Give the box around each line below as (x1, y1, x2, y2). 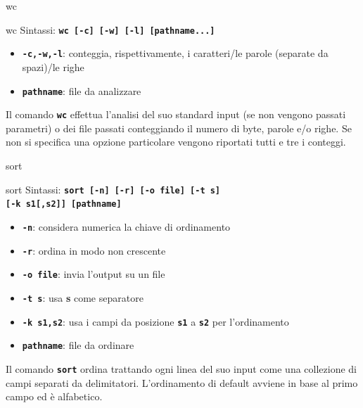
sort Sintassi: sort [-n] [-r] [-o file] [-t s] (6, 181, 221, 196)
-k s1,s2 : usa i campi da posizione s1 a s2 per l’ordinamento (22, 314, 289, 329)
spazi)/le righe (22, 59, 84, 74)
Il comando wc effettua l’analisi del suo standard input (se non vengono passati (6, 107, 346, 122)
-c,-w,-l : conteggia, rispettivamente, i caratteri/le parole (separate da (22, 46, 329, 60)
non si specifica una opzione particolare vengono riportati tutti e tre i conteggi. (6, 134, 346, 149)
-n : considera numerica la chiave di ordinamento (22, 219, 231, 234)
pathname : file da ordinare (22, 338, 134, 352)
